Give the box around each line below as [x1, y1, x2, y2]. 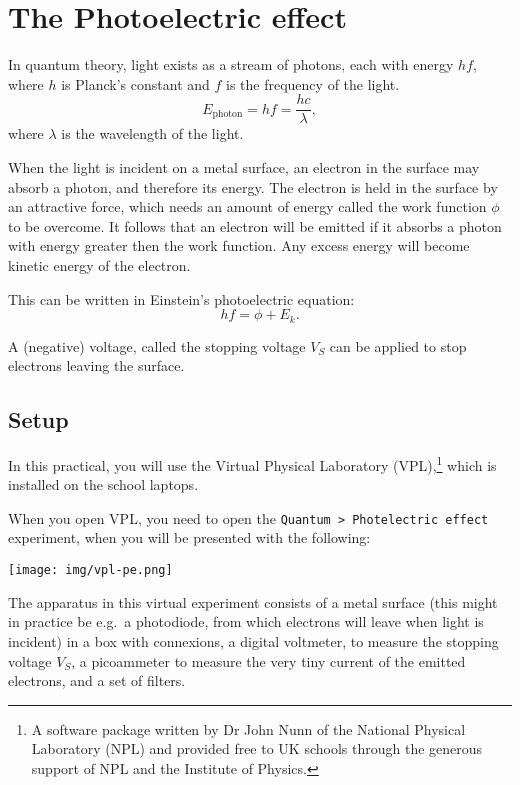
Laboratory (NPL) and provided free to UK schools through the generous [31, 738, 483, 759]
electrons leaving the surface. [8, 355, 185, 376]
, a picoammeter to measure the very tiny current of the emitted [71, 650, 466, 671]
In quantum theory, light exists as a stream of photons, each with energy [8, 54, 454, 75]
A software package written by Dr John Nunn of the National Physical [31, 718, 466, 739]
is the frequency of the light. [226, 73, 400, 94]
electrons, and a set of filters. [8, 670, 186, 691]
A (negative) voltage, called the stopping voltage [8, 335, 306, 356]
